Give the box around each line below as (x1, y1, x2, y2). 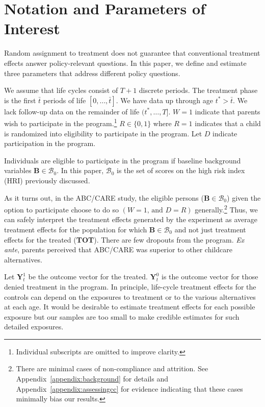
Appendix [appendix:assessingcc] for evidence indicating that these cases (16, 383, 243, 394)
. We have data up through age (116, 94, 213, 105)
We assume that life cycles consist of (4, 85, 118, 95)
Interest (4, 18, 60, 39)
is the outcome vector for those (161, 271, 258, 282)
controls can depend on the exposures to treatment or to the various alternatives (4, 291, 256, 302)
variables (4, 165, 32, 176)
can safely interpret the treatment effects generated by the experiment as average (4, 214, 257, 225)
